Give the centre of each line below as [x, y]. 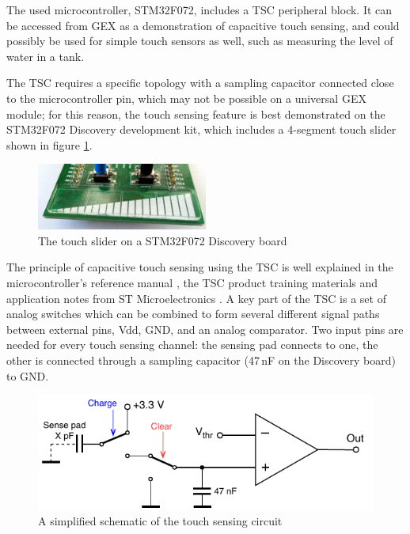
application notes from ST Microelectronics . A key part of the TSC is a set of [196, 298]
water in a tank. [46, 56]
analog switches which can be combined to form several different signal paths [193, 314]
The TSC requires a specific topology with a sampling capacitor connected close [200, 83]
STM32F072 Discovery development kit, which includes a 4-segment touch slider [201, 129]
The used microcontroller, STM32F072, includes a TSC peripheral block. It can [199, 9]
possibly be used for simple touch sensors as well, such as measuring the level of [200, 41]
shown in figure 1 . [49, 144]
